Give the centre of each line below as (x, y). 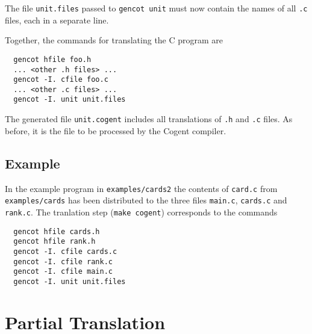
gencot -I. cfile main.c (63, 272)
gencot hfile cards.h (57, 231)
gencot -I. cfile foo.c (61, 80)
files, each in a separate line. (57, 20)
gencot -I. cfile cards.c (65, 251)
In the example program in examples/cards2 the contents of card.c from (141, 188)
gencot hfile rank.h (55, 242)
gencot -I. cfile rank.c (63, 261)
